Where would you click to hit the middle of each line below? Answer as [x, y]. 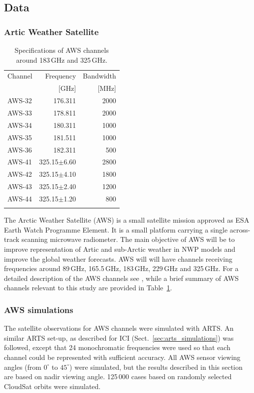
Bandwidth [99, 76]
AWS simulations [39, 309]
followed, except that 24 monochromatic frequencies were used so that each [117, 347]
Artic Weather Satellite [51, 31]
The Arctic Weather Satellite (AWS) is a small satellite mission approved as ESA [127, 220]
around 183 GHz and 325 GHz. [62, 59]
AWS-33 [20, 112]
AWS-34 [20, 125]
